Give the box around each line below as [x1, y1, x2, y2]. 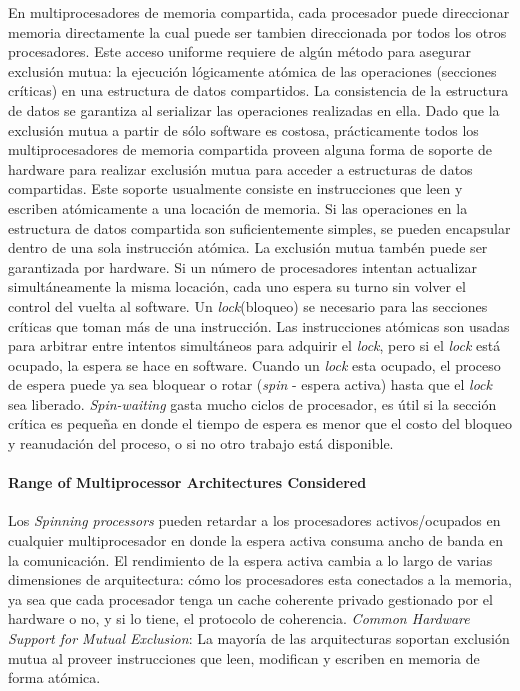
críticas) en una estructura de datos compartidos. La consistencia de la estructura [8, 80, 509, 101]
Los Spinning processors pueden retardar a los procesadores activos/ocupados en [8, 510, 501, 531]
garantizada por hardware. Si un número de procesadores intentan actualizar [8, 256, 478, 277]
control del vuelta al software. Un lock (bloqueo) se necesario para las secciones [8, 295, 488, 316]
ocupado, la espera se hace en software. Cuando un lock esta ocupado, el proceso [8, 354, 501, 375]
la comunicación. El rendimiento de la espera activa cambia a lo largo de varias [8, 549, 493, 570]
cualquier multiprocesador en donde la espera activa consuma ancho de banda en [8, 530, 504, 551]
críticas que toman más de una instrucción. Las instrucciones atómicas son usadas [8, 315, 510, 336]
